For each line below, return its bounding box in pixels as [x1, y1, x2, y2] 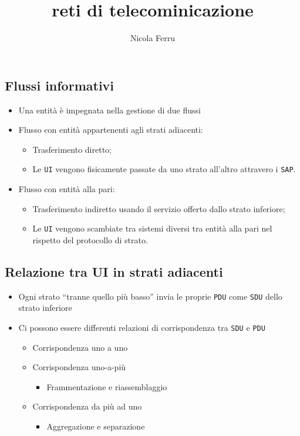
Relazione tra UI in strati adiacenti [5, 262, 223, 280]
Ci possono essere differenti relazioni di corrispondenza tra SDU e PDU [18, 321, 265, 333]
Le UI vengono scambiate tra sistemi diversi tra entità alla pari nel [32, 222, 272, 234]
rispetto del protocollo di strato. [32, 233, 148, 246]
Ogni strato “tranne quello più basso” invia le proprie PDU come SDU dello [18, 290, 282, 302]
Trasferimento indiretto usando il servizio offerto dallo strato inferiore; [32, 202, 285, 214]
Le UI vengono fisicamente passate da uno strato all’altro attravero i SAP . [32, 163, 296, 175]
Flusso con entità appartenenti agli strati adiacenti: [18, 123, 203, 136]
